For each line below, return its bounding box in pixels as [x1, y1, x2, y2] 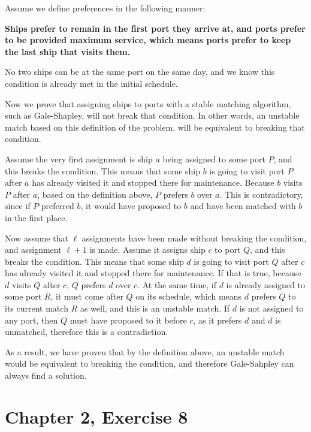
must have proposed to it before [70, 313, 187, 326]
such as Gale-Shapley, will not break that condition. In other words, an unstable [5, 109, 300, 122]
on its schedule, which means [135, 290, 242, 303]
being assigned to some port [162, 152, 265, 165]
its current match [5, 302, 68, 315]
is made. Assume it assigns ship [89, 243, 206, 256]
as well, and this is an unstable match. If [80, 302, 230, 315]
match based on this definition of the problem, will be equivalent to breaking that [5, 120, 305, 133]
